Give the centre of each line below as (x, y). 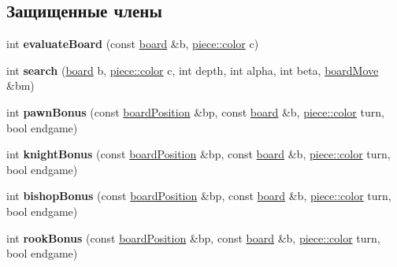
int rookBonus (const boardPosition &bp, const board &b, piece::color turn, (193, 237)
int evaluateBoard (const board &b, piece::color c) (133, 44)
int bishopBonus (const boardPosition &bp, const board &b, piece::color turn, (199, 196)
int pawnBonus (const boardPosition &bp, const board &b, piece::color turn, (195, 111)
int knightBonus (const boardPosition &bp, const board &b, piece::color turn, (198, 154)
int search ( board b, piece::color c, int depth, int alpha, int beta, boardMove (193, 70)
